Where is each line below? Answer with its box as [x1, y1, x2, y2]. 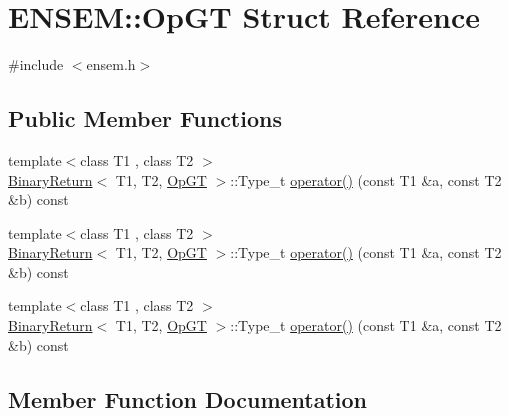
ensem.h [86, 54, 136, 75]
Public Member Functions [8, 103, 282, 134]
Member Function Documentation [8, 383, 368, 414]
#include [8, 54, 64, 75]
